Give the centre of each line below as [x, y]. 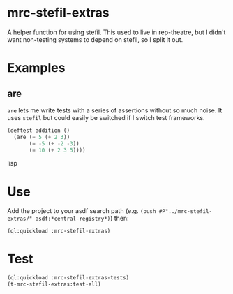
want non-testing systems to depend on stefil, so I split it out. [95, 39]
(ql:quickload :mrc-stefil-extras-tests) [68, 278]
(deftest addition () [39, 131]
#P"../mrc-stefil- [186, 212]
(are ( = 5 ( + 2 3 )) [42, 137]
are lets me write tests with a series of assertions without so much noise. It [115, 110]
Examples [36, 68]
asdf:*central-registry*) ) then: [82, 219]
